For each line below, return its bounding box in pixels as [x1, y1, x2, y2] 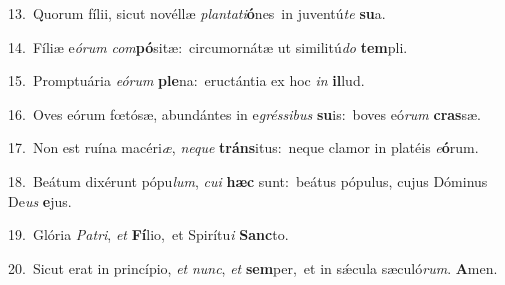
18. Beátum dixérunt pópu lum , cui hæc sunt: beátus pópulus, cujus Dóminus [8, 170, 488, 191]
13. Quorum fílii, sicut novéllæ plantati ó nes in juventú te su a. [8, 3, 386, 23]
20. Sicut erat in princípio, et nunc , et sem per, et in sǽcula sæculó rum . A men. [8, 257, 498, 278]
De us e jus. [8, 190, 72, 211]
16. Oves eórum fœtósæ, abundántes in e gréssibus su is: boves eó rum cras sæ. [8, 103, 482, 124]
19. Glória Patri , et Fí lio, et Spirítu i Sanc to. [8, 224, 289, 245]
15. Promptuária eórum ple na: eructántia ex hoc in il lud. [8, 70, 365, 91]
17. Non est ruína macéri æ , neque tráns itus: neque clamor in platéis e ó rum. [8, 137, 479, 158]
